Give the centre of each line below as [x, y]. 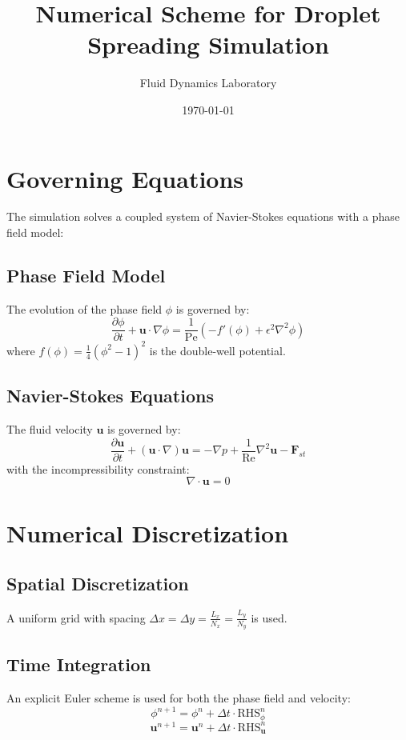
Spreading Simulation [208, 44]
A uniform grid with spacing [76, 617]
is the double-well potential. [217, 350]
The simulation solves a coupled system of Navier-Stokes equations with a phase [203, 216]
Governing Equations [125, 178]
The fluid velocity [50, 429]
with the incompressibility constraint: [98, 468]
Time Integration [79, 664]
